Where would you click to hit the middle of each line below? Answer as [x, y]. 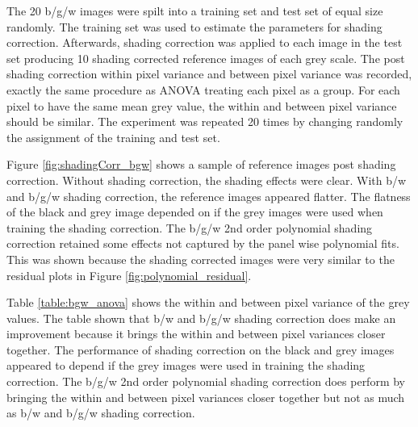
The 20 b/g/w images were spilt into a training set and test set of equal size [195, 10]
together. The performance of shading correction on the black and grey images [201, 349]
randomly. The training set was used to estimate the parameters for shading [194, 26]
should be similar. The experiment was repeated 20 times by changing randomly [205, 121]
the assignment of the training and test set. [113, 137]
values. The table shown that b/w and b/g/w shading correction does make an [201, 318]
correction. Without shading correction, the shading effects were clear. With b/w [207, 180]
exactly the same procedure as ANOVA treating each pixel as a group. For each [203, 89]
